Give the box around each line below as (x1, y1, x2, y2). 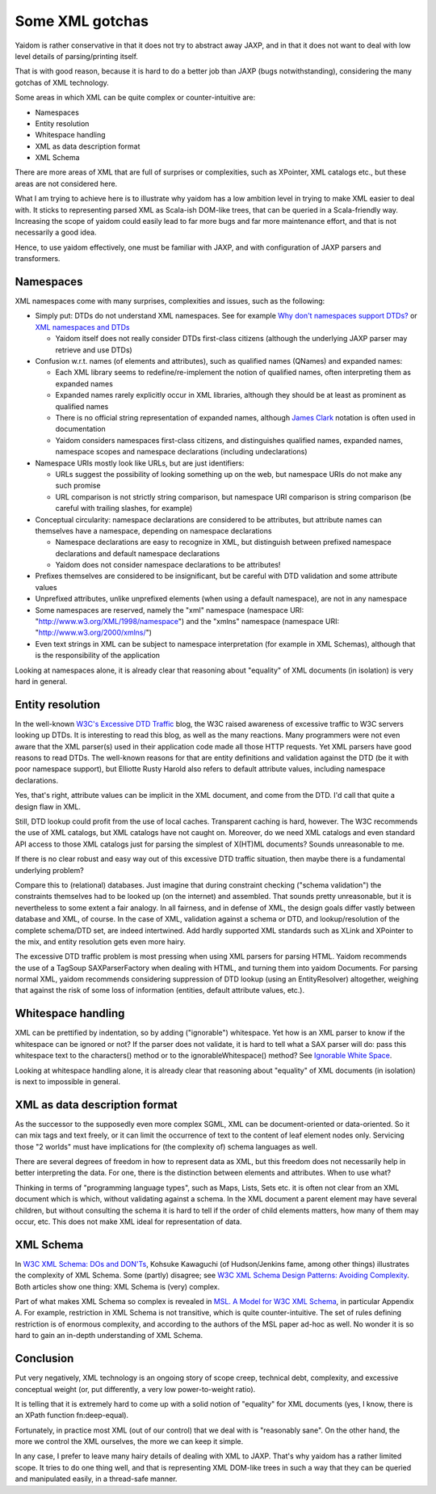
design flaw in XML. (15, 801, 81, 812)
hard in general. (15, 676, 68, 686)
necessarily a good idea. (15, 227, 97, 238)
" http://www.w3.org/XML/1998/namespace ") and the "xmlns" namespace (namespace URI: (35, 617, 339, 627)
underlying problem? (15, 865, 84, 875)
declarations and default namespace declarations (55, 548, 220, 558)
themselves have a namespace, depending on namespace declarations (35, 525, 272, 535)
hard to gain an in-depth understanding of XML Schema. (15, 1331, 203, 1340)
